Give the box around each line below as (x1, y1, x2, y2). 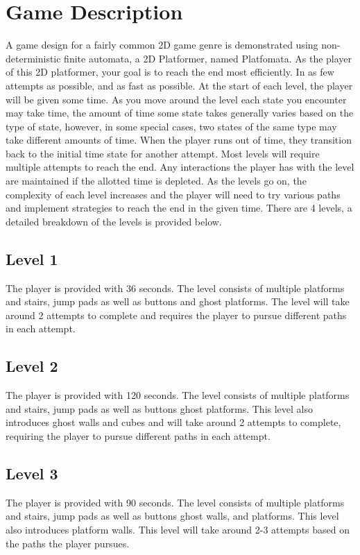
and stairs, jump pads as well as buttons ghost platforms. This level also (6, 401, 314, 416)
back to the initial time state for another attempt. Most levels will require (6, 146, 320, 160)
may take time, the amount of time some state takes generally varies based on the (6, 105, 354, 120)
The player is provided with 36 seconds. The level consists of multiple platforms (6, 280, 345, 295)
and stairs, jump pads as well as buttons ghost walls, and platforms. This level (6, 509, 339, 523)
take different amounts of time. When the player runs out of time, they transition (6, 133, 352, 147)
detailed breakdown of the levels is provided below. (6, 214, 222, 228)
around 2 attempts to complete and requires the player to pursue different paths (6, 307, 347, 322)
